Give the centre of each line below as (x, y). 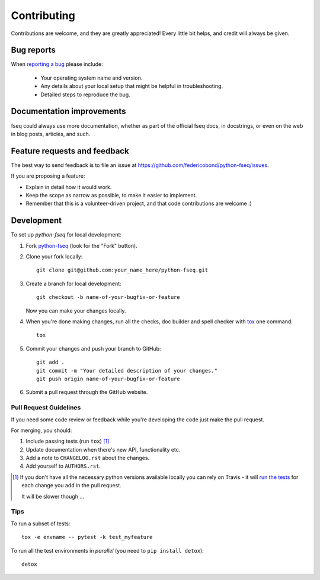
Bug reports (33, 50)
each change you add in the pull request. (71, 486)
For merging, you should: (41, 430)
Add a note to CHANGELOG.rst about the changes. (88, 458)
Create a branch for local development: (73, 283)
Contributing (43, 15)
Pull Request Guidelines (46, 408)
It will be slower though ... (53, 496)
